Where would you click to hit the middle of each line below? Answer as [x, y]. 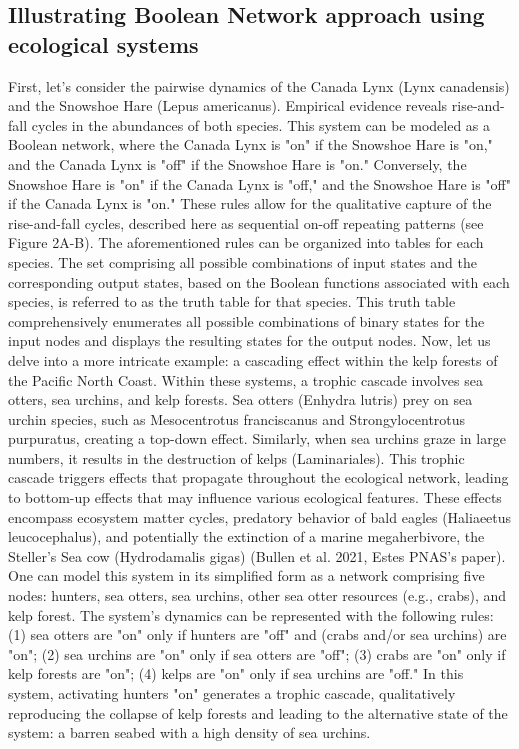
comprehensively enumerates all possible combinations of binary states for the [246, 320]
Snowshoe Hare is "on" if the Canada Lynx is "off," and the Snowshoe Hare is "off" [259, 183]
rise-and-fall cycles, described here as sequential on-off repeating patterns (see [246, 222]
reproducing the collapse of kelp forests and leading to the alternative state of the [258, 712]
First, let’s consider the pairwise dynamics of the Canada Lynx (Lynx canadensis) [259, 85]
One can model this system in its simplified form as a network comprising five [246, 575]
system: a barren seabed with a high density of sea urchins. [189, 732]
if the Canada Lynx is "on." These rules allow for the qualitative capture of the [250, 203]
